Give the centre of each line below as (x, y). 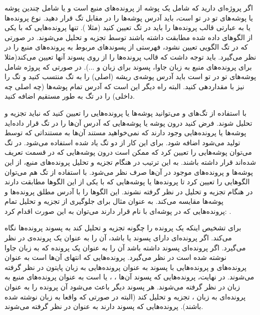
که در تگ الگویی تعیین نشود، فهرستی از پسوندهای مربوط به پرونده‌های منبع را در (126, 47)
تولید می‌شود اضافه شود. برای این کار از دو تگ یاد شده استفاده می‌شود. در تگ (122, 142)
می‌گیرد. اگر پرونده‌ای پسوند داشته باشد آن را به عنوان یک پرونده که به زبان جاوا (125, 247)
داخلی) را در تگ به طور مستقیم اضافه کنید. (70, 96)
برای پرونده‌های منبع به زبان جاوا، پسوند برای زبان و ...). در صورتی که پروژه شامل (128, 66)
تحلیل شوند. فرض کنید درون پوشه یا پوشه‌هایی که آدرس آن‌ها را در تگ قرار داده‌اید (128, 122)
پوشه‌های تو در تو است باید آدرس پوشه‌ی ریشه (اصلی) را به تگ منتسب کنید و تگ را (131, 76)
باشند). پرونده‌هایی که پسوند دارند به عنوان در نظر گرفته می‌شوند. (104, 306)
